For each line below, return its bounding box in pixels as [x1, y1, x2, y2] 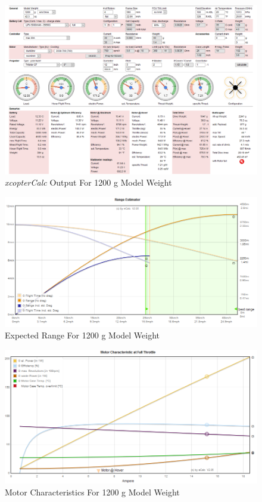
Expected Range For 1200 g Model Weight [5, 329, 160, 341]
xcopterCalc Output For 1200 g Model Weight [5, 176, 172, 189]
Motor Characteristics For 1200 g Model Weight [5, 485, 180, 498]
